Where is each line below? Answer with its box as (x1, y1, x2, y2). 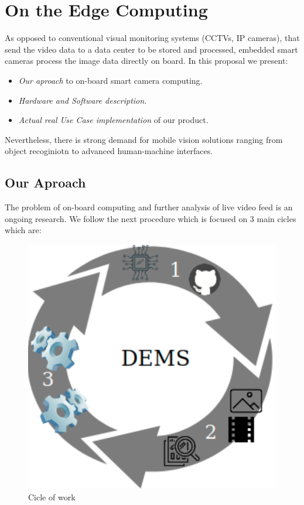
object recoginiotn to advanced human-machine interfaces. (5, 145, 213, 157)
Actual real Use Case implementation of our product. (18, 114, 209, 126)
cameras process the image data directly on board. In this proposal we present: (5, 54, 288, 67)
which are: (5, 224, 42, 236)
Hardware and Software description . (18, 94, 147, 106)
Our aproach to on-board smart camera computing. (18, 74, 203, 86)
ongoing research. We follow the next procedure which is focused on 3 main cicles (5, 212, 296, 224)
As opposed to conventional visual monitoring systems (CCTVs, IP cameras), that (5, 32, 300, 44)
